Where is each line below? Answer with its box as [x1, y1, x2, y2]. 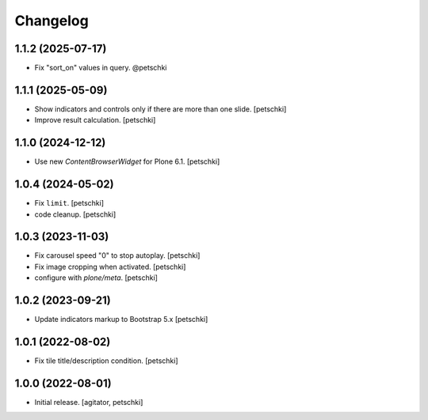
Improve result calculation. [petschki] [34, 115, 156, 125]
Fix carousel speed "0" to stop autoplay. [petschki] [34, 251, 201, 260]
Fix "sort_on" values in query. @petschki [34, 63, 167, 73]
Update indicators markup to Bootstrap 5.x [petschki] [34, 315, 208, 324]
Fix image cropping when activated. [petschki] [34, 262, 186, 271]
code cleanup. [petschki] [34, 210, 117, 219]
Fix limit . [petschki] [34, 199, 105, 208]
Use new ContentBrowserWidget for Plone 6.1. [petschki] [34, 157, 220, 166]
